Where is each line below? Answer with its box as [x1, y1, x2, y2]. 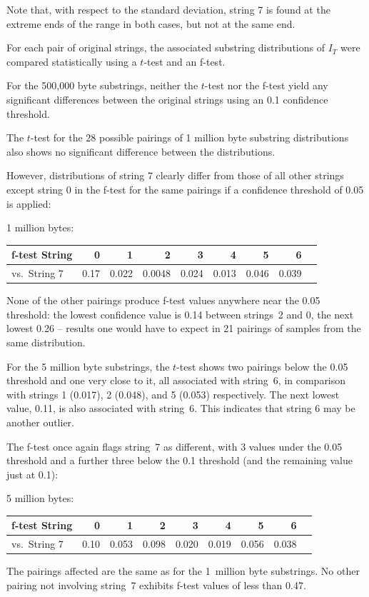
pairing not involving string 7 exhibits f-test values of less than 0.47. [6, 577, 306, 592]
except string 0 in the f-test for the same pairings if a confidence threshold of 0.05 [6, 181, 364, 196]
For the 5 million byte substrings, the [6, 358, 170, 373]
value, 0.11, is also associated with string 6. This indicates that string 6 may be [6, 401, 355, 416]
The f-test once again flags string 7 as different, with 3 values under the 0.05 [6, 438, 343, 453]
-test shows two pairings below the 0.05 [176, 358, 348, 373]
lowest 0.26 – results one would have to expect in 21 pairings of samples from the [6, 321, 361, 336]
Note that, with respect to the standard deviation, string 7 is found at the [6, 2, 330, 16]
